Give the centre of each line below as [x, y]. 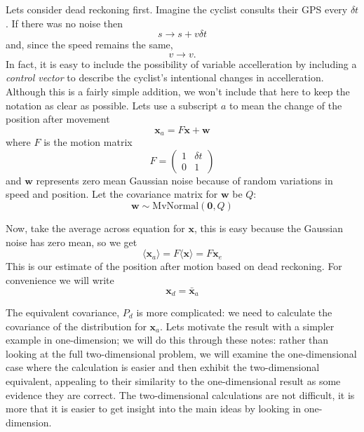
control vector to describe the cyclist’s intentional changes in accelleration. [165, 77]
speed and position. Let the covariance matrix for [112, 194]
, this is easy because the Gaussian [268, 228]
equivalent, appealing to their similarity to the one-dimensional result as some [173, 381]
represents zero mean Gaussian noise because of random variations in [184, 180]
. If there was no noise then [65, 23]
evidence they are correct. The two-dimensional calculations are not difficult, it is [180, 394]
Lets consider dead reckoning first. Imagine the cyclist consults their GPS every [177, 9]
